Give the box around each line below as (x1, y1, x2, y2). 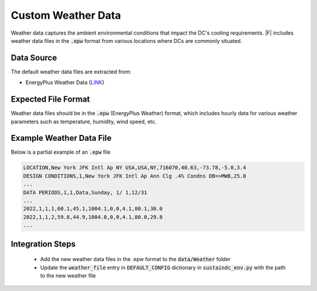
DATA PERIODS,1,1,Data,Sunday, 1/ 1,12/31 (23, 189, 147, 196)
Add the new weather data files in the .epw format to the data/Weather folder (40, 256, 231, 263)
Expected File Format (11, 94, 90, 104)
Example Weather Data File (11, 133, 112, 143)
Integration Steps (11, 239, 76, 249)
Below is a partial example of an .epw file (11, 148, 111, 155)
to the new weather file (40, 272, 96, 279)
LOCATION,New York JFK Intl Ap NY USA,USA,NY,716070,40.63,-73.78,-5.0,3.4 (23, 164, 247, 171)
